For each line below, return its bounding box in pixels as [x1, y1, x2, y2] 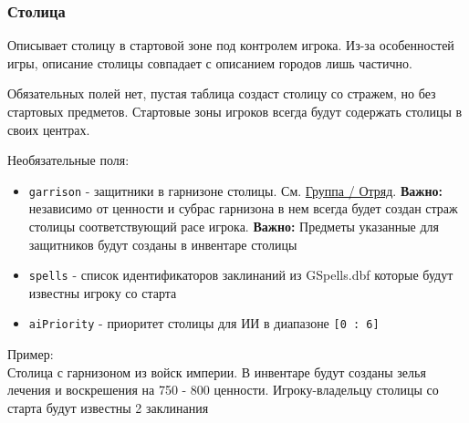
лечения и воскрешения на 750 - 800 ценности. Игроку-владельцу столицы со [7, 380, 439, 399]
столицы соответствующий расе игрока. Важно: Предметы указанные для [28, 217, 439, 236]
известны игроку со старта [28, 283, 177, 302]
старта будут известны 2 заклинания [7, 397, 209, 417]
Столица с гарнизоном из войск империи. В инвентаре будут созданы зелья [7, 362, 426, 381]
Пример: [7, 345, 54, 364]
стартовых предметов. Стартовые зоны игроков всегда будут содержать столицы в [7, 102, 463, 120]
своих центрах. [7, 119, 90, 139]
